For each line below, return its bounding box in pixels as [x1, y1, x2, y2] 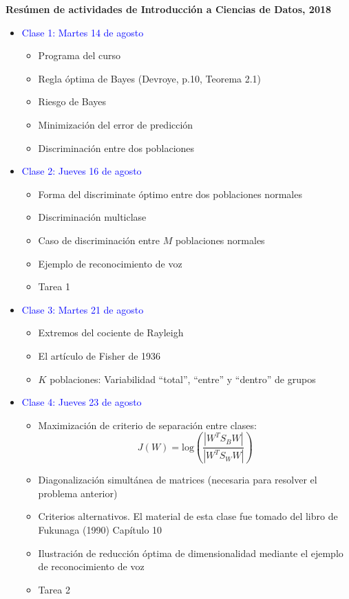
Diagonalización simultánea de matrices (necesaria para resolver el [38, 472, 317, 487]
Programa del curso [38, 48, 120, 63]
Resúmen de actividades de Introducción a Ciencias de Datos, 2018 [6, 2, 332, 16]
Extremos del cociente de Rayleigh [38, 325, 184, 340]
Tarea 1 [38, 279, 70, 294]
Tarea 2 [38, 582, 70, 596]
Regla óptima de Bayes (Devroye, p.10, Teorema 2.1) [38, 71, 262, 85]
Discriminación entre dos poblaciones [38, 140, 195, 155]
